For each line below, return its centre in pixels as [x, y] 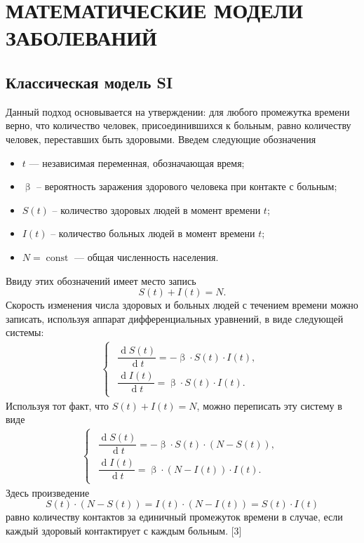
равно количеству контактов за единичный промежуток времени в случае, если [174, 517]
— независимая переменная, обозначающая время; [137, 162]
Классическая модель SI [89, 82]
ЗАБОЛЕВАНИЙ [81, 38]
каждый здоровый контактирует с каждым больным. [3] [124, 530]
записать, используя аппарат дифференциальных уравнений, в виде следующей [175, 318]
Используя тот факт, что [58, 405]
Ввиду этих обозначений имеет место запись [101, 280]
